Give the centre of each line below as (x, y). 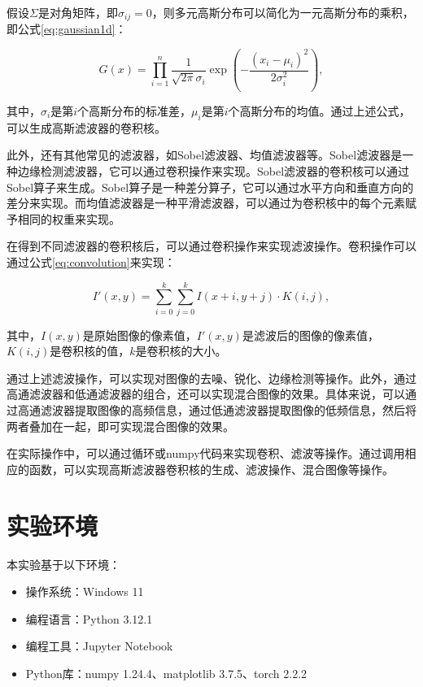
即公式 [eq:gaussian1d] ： (67, 29)
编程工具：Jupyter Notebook (99, 646)
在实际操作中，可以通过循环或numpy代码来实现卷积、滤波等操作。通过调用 (206, 453)
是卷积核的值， (90, 351)
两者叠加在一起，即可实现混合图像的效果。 (120, 426)
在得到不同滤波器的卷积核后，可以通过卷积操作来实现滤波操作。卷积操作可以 (211, 246)
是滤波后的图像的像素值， (310, 335)
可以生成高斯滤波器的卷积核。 (86, 127)
